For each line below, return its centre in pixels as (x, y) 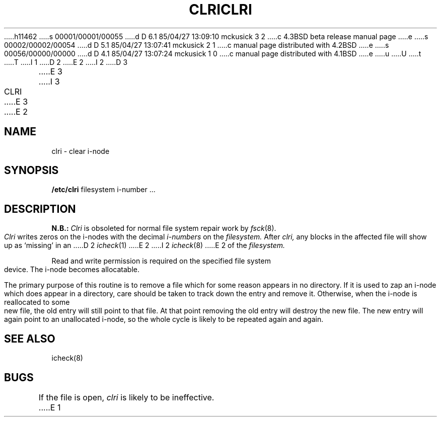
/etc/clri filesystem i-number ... (103, 190)
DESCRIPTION (40, 209)
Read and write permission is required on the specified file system (161, 261)
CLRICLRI (220, 10)
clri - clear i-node (81, 151)
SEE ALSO (30, 339)
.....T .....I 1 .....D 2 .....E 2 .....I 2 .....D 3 (66, 62)
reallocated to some (37, 302)
